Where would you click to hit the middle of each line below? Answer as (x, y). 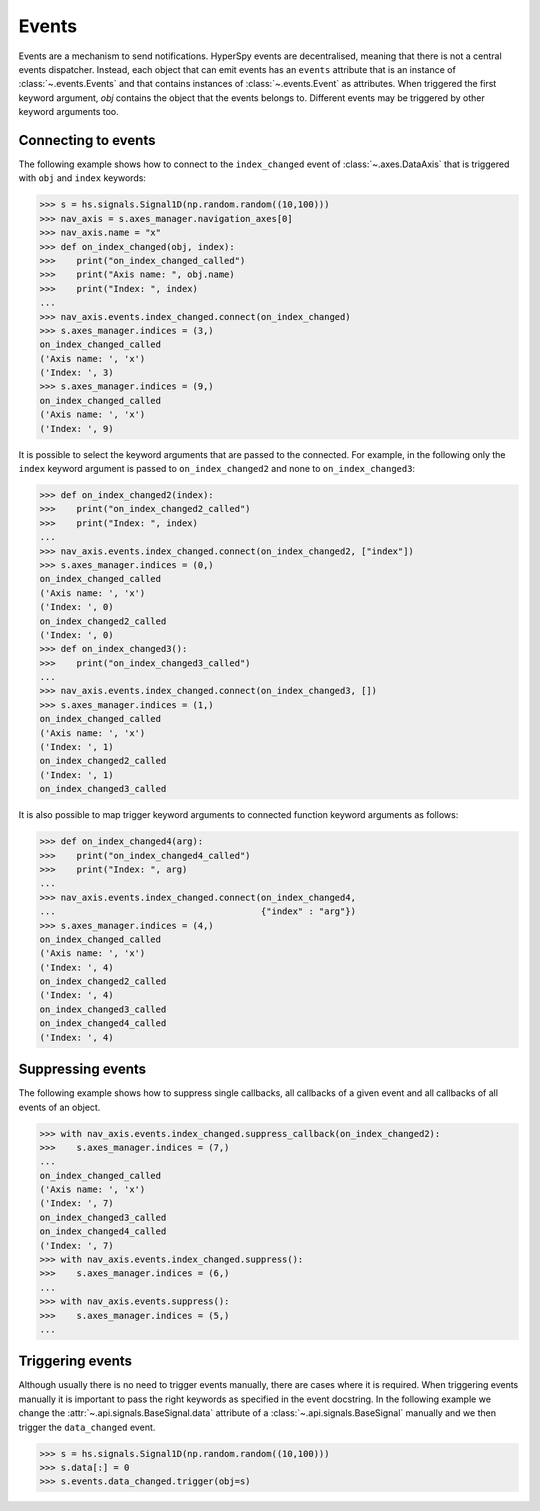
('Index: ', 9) (76, 428)
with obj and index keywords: (82, 178)
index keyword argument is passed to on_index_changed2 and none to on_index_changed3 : (216, 469)
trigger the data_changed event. (87, 1427)
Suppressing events (82, 1069)
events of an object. (59, 1107)
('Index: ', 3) (76, 373)
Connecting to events (87, 140)
